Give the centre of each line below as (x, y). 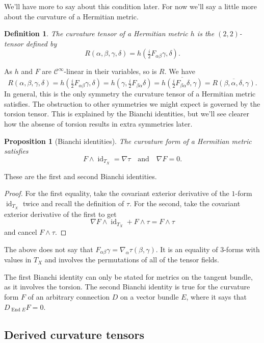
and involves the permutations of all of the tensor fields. (132, 260)
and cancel (21, 232)
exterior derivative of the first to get (60, 214)
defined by (41, 43)
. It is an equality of (187, 249)
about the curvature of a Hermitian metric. (71, 16)
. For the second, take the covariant (185, 203)
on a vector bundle (150, 296)
